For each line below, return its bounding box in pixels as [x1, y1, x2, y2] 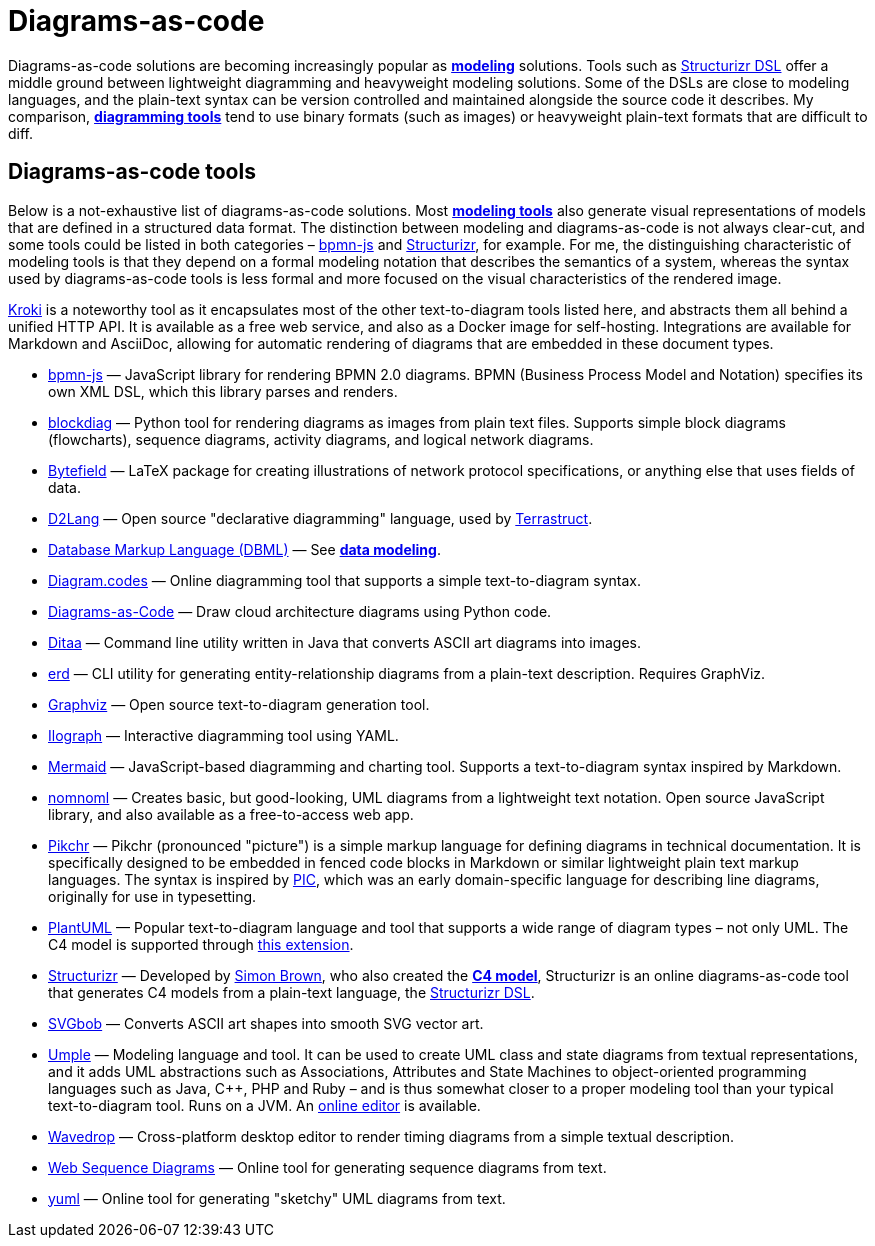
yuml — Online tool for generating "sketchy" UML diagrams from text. [48, 1189, 506, 1207]
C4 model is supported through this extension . [48, 935, 354, 953]
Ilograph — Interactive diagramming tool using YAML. [48, 726, 399, 744]
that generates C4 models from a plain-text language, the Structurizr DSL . [48, 983, 535, 1001]
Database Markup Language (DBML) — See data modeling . [48, 540, 441, 558]
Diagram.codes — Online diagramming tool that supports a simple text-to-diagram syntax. [48, 571, 642, 589]
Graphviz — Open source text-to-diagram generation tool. [48, 695, 430, 713]
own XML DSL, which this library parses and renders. [48, 382, 398, 400]
